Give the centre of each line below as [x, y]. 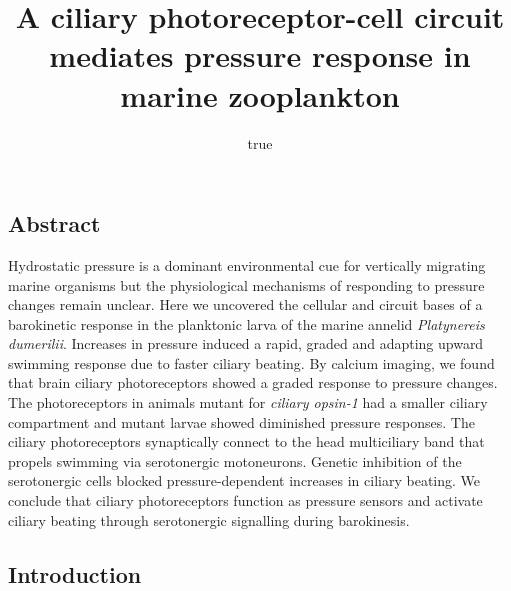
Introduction [75, 573]
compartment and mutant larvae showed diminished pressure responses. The [241, 421]
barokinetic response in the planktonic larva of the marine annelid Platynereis [246, 323]
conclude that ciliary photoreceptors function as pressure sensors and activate [245, 500]
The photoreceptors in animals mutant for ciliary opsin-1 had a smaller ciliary [248, 402]
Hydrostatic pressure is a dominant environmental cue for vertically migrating [247, 264]
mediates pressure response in [260, 55]
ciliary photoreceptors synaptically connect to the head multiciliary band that [246, 441]
